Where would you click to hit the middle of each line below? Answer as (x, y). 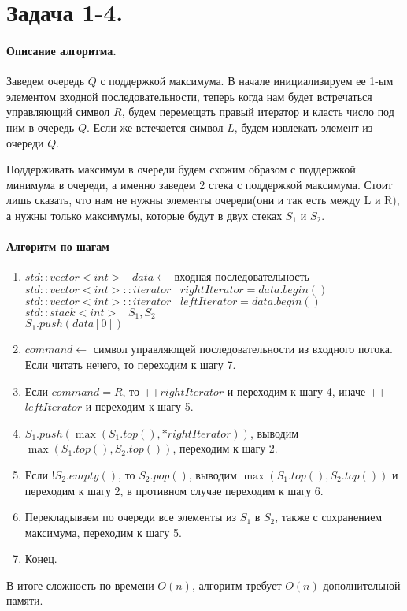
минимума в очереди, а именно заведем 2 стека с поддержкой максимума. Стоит (200, 184)
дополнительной (362, 585)
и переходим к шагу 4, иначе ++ (307, 391)
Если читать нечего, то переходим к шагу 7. (130, 364)
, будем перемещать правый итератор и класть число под (258, 112)
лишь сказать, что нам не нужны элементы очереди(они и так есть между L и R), (203, 200)
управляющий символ (58, 112)
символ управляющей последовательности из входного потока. (243, 349)
